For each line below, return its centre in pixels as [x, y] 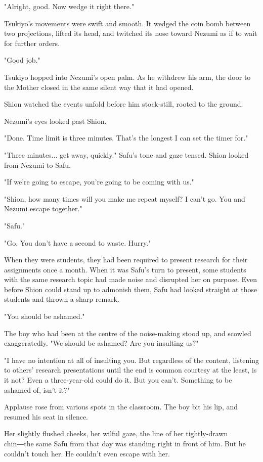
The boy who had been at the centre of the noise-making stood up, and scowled [128, 333]
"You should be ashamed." [45, 316]
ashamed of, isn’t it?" [37, 389]
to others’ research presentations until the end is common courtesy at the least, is [130, 370]
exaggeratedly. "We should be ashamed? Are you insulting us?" [101, 343]
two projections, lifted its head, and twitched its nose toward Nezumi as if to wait [131, 33]
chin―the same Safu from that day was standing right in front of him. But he [125, 443]
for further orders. [32, 43]
